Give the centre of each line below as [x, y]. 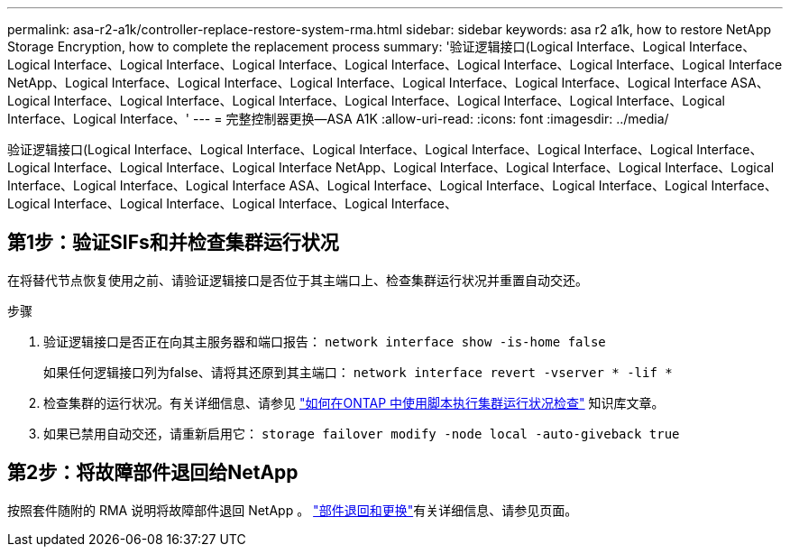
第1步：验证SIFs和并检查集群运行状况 [173, 243]
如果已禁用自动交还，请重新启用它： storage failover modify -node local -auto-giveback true [362, 433]
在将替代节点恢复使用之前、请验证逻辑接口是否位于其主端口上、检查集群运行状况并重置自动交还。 [298, 280]
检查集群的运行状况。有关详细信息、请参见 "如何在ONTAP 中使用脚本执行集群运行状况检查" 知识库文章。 [354, 402]
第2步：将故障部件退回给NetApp [153, 473]
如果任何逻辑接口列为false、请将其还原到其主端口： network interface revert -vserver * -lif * [358, 372]
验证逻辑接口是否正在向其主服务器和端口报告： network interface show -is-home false [325, 341]
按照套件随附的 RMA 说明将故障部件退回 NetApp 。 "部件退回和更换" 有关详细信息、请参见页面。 [293, 510]
